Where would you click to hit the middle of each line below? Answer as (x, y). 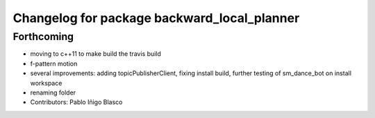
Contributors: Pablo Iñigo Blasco (76, 102)
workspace (46, 83)
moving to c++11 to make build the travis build (95, 54)
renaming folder (53, 92)
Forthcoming (43, 37)
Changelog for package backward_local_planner (156, 18)
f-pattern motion (54, 63)
